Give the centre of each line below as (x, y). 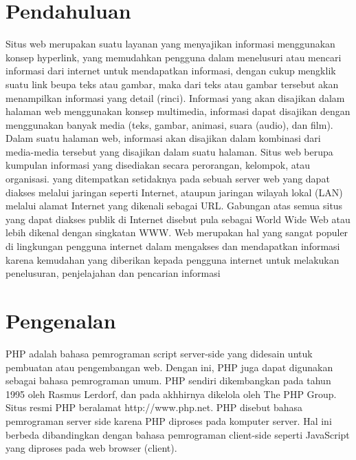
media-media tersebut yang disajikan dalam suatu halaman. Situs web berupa (169, 151)
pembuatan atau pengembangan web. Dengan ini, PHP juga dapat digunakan (169, 367)
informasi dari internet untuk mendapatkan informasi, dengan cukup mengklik (171, 71)
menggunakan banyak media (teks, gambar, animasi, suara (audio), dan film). (169, 124)
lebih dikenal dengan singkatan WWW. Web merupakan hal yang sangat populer (177, 232)
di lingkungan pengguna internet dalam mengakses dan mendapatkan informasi (173, 246)
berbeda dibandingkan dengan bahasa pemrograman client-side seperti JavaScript (178, 434)
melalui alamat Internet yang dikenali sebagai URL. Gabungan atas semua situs (174, 206)
